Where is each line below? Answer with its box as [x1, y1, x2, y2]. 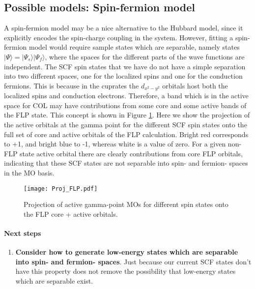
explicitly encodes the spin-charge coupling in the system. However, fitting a [4, 32, 233, 42]
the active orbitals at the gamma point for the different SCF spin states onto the [4, 119, 247, 129]
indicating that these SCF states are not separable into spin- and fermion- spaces [4, 158, 248, 168]
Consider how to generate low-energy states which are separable [15, 247, 238, 257]
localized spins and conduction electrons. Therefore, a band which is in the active [4, 90, 249, 101]
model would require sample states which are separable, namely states [28, 42, 240, 52]
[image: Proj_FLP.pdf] [24, 185, 98, 192]
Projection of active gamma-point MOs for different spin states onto [24, 199, 228, 209]
